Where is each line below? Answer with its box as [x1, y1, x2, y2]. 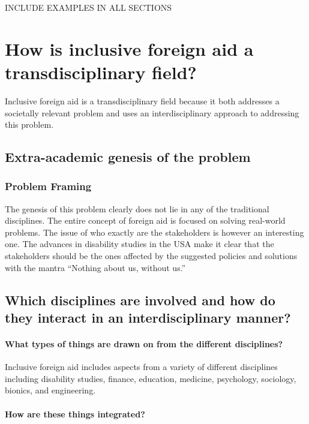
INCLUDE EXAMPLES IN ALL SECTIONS [5, 1, 172, 13]
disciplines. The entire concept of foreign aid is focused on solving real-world [5, 214, 286, 227]
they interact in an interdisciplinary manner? [5, 308, 291, 327]
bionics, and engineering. [5, 384, 96, 396]
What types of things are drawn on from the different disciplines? [5, 338, 283, 350]
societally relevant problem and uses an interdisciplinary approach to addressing [5, 106, 299, 119]
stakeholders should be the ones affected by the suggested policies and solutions [5, 249, 298, 262]
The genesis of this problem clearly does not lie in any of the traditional [5, 202, 269, 215]
